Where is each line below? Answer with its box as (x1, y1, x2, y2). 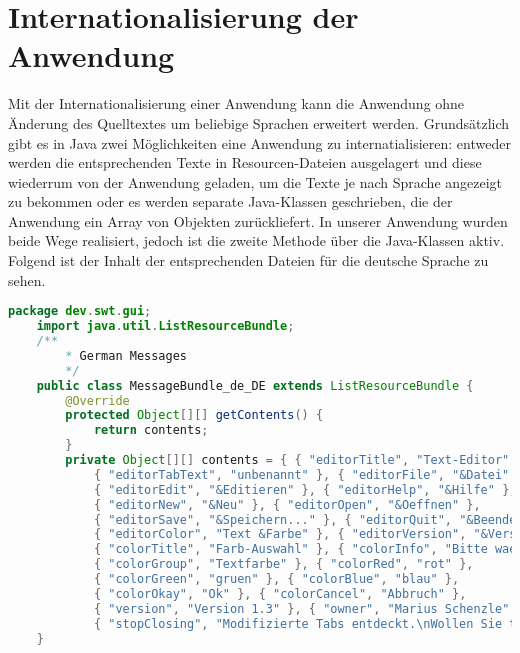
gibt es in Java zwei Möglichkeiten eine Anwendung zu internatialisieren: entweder (8, 132, 511, 153)
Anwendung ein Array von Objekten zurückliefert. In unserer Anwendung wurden (8, 210, 508, 231)
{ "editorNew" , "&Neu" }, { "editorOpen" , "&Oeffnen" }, (93, 497, 481, 512)
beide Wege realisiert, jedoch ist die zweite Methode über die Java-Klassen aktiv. (8, 230, 505, 251)
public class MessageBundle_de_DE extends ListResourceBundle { (36, 378, 474, 393)
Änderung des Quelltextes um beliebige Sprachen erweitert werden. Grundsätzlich (8, 112, 510, 133)
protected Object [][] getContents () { (65, 408, 324, 423)
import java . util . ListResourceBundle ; (36, 319, 295, 334)
